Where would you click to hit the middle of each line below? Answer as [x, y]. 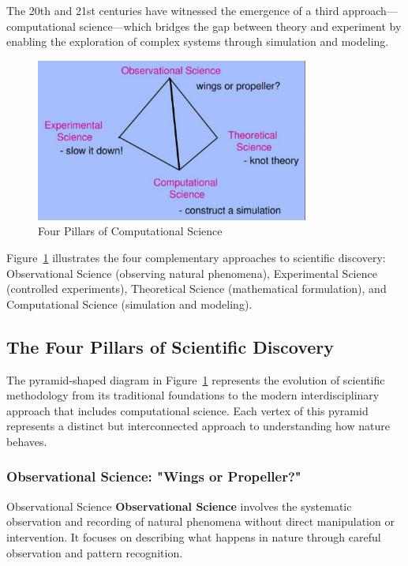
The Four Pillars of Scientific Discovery [170, 346]
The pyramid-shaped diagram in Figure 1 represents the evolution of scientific [196, 379]
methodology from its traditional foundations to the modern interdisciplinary [193, 395]
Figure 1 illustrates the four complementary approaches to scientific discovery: [196, 257]
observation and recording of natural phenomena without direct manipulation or [200, 521]
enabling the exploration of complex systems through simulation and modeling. [198, 41]
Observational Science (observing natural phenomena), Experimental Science [192, 273]
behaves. [27, 441]
